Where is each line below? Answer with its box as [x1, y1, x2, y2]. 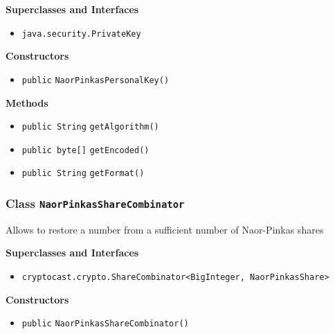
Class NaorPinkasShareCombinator [6, 194, 185, 211]
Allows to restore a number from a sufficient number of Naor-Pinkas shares [6, 222, 324, 236]
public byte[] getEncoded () [21, 145, 150, 155]
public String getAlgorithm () [21, 122, 159, 132]
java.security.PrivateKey [21, 28, 141, 39]
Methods [6, 95, 48, 109]
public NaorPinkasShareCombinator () [21, 319, 189, 329]
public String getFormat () [21, 168, 145, 179]
